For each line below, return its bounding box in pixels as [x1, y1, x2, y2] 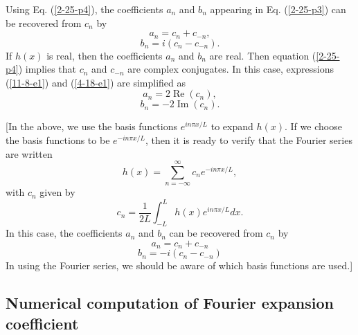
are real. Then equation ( [209, 48, 316, 62]
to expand [211, 119, 253, 134]
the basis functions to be [6, 133, 110, 147]
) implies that [18, 62, 76, 76]
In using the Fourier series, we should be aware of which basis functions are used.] [6, 258, 353, 273]
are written [6, 146, 53, 161]
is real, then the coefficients [46, 48, 163, 62]
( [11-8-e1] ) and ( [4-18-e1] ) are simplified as [6, 75, 186, 89]
